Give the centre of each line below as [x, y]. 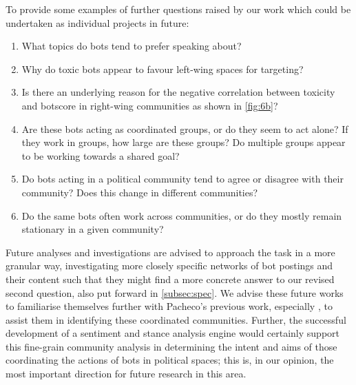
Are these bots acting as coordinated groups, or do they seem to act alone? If [185, 128]
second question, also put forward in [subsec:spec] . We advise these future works [175, 292]
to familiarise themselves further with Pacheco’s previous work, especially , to [169, 306]
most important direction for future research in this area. [126, 374]
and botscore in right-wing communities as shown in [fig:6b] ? [150, 105]
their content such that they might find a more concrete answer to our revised [170, 279]
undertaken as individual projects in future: [97, 22]
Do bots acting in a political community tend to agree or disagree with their [182, 179]
